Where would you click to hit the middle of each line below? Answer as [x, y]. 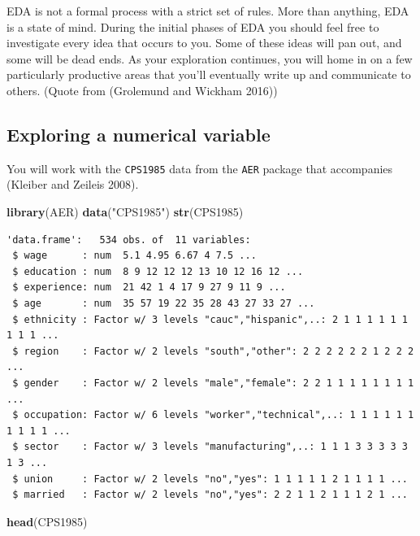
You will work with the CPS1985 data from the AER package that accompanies [200, 168]
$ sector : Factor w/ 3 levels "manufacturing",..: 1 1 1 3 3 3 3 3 [210, 447]
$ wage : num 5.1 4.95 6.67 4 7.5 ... [134, 256]
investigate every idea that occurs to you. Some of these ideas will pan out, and [204, 43]
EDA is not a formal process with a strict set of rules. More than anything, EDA [208, 11]
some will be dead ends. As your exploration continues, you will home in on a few [210, 58]
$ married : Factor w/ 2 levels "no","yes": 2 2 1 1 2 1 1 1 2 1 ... [210, 495]
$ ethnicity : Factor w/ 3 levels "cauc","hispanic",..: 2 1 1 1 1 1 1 [210, 319]
